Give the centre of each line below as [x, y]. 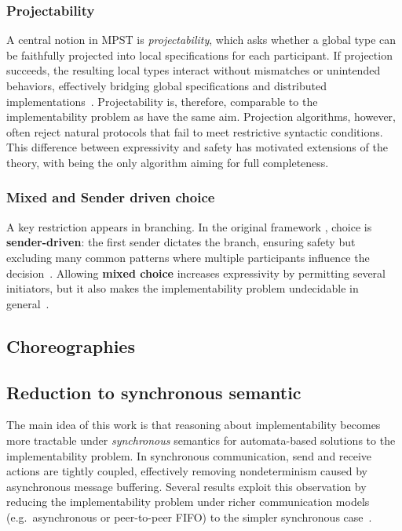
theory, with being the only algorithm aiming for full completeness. [168, 162]
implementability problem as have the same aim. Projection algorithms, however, [201, 116]
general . [28, 303]
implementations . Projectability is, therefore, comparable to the [162, 101]
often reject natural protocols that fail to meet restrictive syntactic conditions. [195, 131]
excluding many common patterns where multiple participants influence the [188, 257]
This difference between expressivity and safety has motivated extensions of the [197, 147]
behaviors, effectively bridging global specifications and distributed [167, 85]
